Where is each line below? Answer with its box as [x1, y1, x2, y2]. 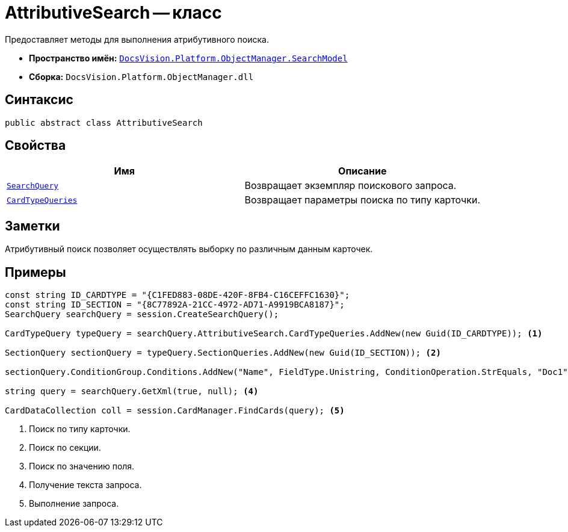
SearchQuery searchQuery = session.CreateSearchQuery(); [5, 309, 279, 320]
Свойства [5, 138, 66, 153]
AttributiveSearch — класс [5, 2, 222, 23]
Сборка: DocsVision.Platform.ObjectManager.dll [29, 71, 254, 82]
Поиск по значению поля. [29, 461, 135, 472]
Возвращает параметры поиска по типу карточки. [244, 194, 481, 206]
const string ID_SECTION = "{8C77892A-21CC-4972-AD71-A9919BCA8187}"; [5, 300, 345, 310]
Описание [338, 165, 387, 178]
